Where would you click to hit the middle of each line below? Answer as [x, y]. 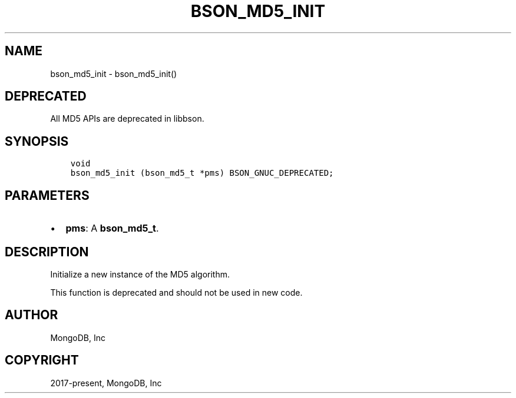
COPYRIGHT [42, 360]
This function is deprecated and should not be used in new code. [176, 292]
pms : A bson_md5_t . [112, 228]
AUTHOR [32, 315]
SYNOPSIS [37, 141]
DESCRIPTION [47, 252]
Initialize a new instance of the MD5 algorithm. [140, 274]
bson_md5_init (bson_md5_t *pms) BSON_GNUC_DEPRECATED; [202, 173]
